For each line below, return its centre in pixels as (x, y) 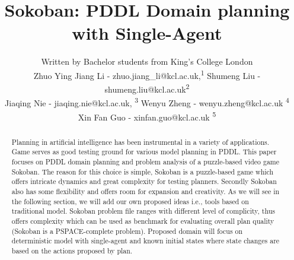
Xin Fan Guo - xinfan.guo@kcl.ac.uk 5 (147, 116)
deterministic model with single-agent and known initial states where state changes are (146, 241)
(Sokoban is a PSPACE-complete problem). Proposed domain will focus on (127, 231)
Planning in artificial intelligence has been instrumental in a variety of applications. (140, 142)
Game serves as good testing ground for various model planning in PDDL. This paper (144, 152)
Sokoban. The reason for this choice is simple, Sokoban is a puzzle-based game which (143, 171)
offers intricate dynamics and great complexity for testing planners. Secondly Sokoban (144, 181)
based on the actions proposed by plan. (72, 250)
